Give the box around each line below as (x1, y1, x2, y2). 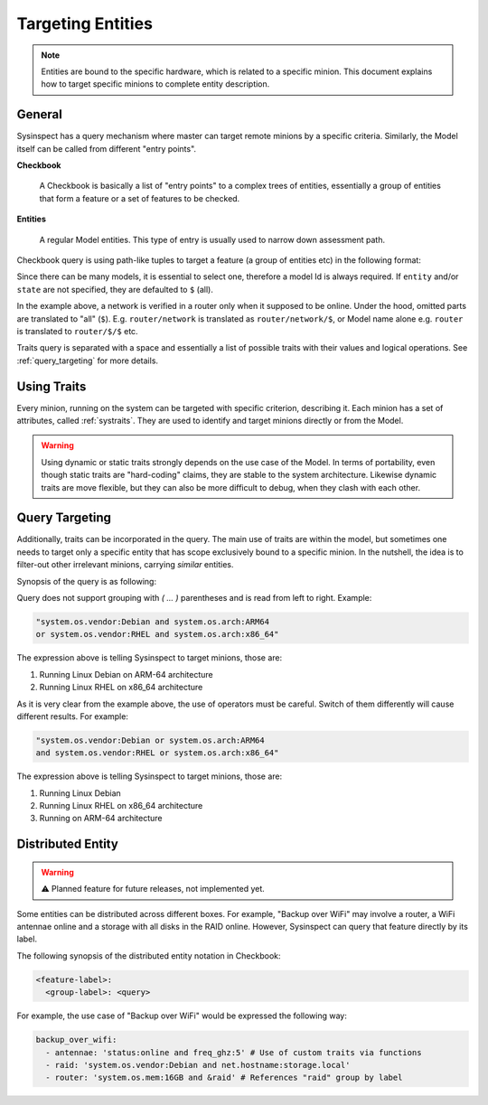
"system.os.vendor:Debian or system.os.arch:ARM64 (35, 735, 266, 745)
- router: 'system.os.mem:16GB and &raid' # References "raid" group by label (45, 1072, 403, 1083)
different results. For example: (16, 710, 128, 722)
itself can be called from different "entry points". (16, 143, 197, 154)
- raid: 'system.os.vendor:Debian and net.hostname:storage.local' (45, 1060, 351, 1070)
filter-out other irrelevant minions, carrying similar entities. (16, 559, 234, 570)
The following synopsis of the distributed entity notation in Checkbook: (16, 950, 281, 961)
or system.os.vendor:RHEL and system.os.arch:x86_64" (35, 629, 279, 640)
